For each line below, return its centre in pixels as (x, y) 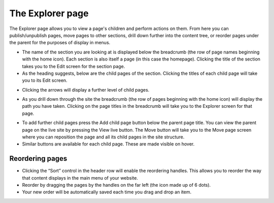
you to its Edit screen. (45, 80)
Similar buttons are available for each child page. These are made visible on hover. (108, 144)
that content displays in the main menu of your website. (80, 178)
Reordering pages (38, 158)
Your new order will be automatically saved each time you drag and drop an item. (107, 192)
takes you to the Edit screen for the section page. (74, 66)
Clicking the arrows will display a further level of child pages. (86, 90)
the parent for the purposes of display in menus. (60, 43)
